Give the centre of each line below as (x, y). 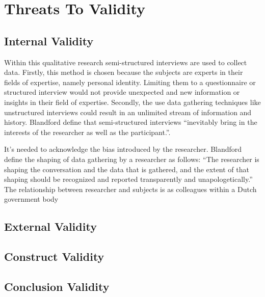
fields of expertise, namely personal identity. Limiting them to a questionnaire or (130, 82)
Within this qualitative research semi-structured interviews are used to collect (126, 62)
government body (31, 199)
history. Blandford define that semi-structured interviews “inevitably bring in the (131, 122)
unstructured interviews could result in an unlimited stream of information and (128, 112)
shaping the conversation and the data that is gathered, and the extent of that (127, 169)
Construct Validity (54, 256)
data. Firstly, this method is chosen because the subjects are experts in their (124, 72)
